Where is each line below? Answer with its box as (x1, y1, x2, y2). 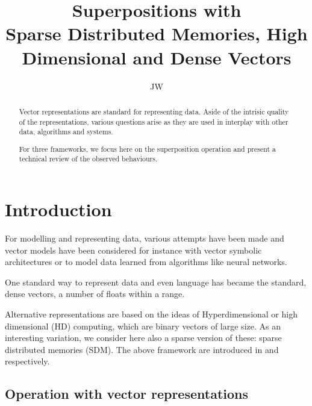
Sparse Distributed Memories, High (5, 21, 308, 46)
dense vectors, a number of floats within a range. (5, 287, 185, 300)
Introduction (5, 197, 112, 222)
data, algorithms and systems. (19, 126, 113, 137)
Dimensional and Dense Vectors (22, 45, 292, 69)
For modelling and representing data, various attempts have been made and (5, 232, 284, 244)
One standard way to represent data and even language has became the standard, (5, 275, 307, 288)
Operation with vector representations (5, 384, 248, 403)
